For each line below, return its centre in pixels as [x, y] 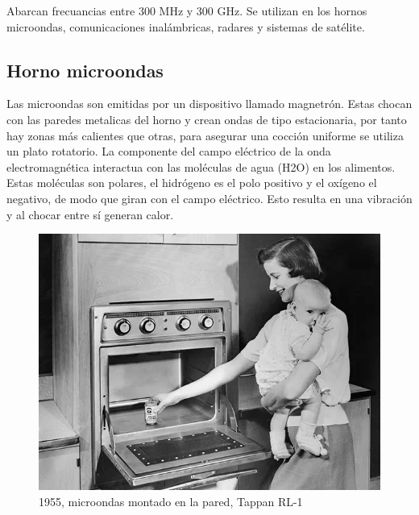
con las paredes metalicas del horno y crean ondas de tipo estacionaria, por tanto [207, 119]
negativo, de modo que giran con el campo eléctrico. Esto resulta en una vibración [209, 198]
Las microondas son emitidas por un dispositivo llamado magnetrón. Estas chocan [209, 104]
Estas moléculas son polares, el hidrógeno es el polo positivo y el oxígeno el [192, 183]
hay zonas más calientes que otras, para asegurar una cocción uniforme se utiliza [205, 135]
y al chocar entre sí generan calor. [90, 214]
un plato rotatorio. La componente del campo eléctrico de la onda [169, 151]
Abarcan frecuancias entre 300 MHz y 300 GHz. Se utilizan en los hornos [187, 10]
